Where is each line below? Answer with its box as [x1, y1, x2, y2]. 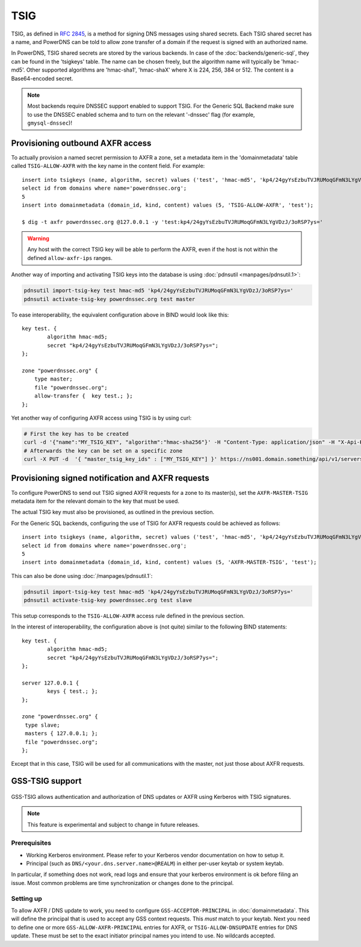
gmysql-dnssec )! [27, 119, 72, 126]
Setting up [11, 894, 42, 902]
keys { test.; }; [47, 688, 99, 695]
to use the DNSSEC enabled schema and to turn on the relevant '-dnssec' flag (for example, [27, 111, 255, 118]
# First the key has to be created [23, 430, 129, 437]
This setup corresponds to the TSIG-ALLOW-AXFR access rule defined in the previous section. [11, 612, 245, 619]
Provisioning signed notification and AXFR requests [11, 473, 210, 483]
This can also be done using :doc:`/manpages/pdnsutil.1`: [11, 572, 153, 579]
